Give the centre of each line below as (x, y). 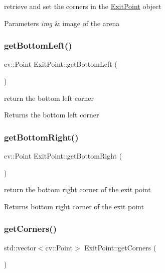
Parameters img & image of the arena (62, 23)
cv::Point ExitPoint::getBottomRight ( (63, 156)
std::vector (20, 247)
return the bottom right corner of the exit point (77, 189)
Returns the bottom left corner (52, 115)
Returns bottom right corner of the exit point (74, 206)
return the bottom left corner (49, 98)
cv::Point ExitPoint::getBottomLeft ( (61, 64)
